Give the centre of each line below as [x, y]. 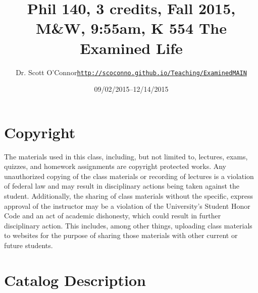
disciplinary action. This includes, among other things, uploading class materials [128, 225]
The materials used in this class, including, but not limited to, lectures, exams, [126, 156]
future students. [29, 245]
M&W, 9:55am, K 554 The [131, 28]
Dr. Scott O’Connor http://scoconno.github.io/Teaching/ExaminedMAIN [131, 72]
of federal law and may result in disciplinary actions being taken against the [122, 186]
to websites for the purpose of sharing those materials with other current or [121, 235]
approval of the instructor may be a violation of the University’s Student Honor [127, 206]
